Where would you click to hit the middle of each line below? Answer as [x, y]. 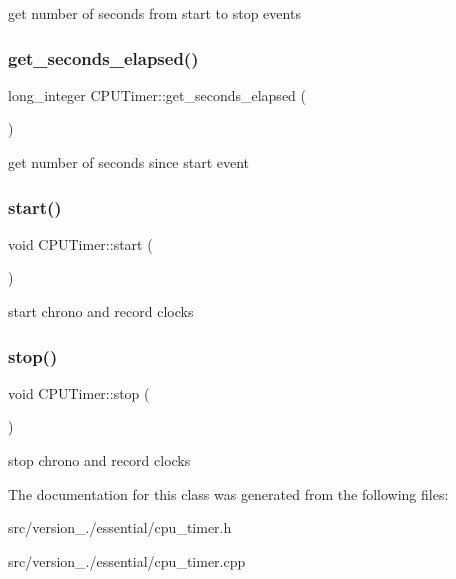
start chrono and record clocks [101, 311]
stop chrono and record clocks [99, 460]
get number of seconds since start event [129, 162]
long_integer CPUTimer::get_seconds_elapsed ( [157, 94]
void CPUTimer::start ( [80, 243]
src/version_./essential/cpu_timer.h [120, 527]
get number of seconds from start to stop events [154, 13]
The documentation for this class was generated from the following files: [228, 493]
